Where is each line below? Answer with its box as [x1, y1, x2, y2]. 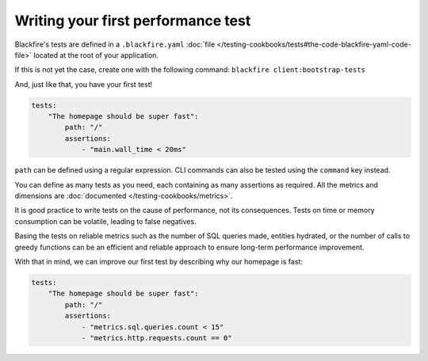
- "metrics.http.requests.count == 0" [81, 333, 233, 342]
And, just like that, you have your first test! [14, 79, 153, 89]
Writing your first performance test [14, 12, 251, 29]
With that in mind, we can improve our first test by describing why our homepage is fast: [14, 256, 303, 266]
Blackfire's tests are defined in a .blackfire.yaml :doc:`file [14, 40, 216, 49]
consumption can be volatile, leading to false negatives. [14, 216, 197, 226]
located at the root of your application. [32, 50, 159, 59]
